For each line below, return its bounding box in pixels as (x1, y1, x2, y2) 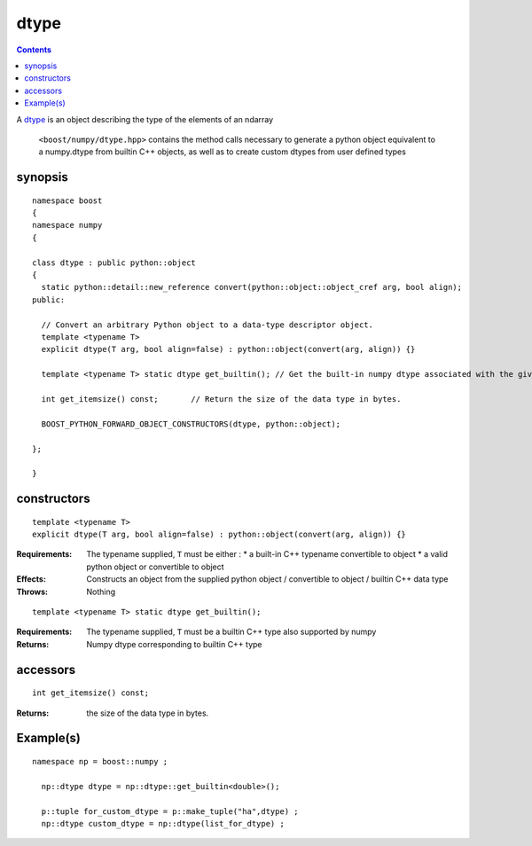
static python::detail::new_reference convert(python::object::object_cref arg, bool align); (41, 282, 463, 293)
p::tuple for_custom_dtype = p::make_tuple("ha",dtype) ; (41, 806, 299, 816)
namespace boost (32, 195, 103, 206)
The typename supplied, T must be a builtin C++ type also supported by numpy (86, 626, 377, 638)
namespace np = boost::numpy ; (32, 756, 168, 767)
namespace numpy (32, 220, 103, 231)
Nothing (86, 586, 116, 597)
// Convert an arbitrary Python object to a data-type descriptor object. (41, 319, 374, 330)
